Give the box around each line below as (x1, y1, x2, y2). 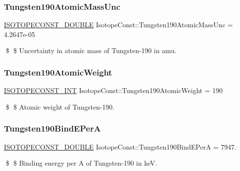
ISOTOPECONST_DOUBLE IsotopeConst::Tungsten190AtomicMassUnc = (4, 19, 233, 30)
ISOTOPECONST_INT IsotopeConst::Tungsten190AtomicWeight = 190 (4, 85, 223, 95)
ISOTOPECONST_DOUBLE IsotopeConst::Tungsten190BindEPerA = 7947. (4, 141, 237, 152)
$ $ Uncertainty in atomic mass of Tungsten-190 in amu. (5, 45, 177, 56)
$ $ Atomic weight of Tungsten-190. (5, 101, 115, 112)
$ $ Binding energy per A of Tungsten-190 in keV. (5, 158, 157, 168)
